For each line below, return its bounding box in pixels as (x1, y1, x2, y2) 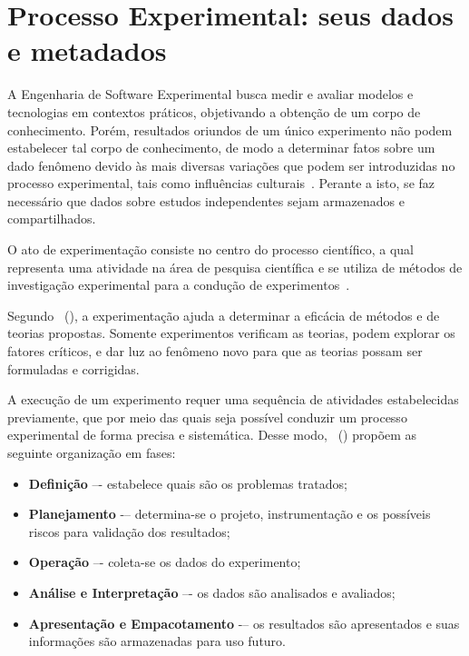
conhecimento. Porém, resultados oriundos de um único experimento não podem (7, 120, 453, 139)
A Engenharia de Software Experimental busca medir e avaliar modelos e (7, 84, 414, 104)
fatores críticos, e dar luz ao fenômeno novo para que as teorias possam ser (7, 342, 423, 361)
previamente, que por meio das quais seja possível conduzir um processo (7, 407, 407, 426)
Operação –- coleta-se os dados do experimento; (28, 552, 301, 572)
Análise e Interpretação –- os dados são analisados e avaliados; (28, 582, 396, 601)
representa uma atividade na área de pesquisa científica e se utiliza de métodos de (7, 257, 463, 276)
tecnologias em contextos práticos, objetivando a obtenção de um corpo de (7, 102, 421, 121)
